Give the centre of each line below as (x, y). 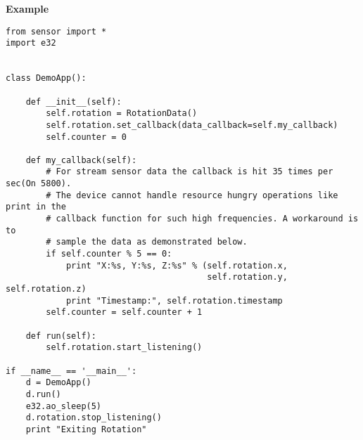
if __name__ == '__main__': (71, 371)
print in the (36, 207)
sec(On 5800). (39, 184)
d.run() (43, 394)
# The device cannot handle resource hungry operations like (192, 195)
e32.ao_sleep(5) (64, 406)
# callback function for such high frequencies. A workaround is (202, 219)
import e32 (31, 43)
